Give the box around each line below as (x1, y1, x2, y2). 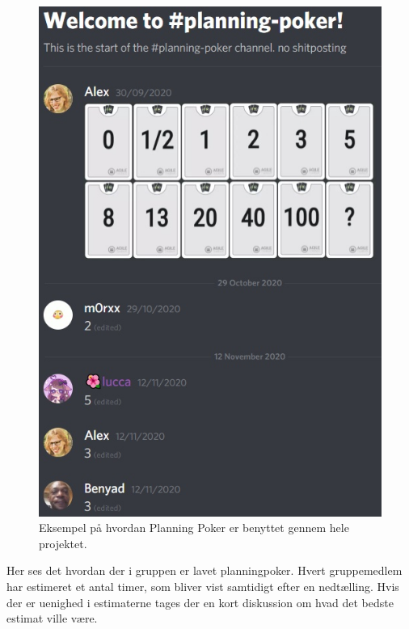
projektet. (39, 534, 87, 551)
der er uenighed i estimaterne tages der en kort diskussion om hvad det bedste (6, 593, 394, 610)
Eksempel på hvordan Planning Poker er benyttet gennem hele (39, 519, 349, 536)
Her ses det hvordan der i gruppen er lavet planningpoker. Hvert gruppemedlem (6, 562, 403, 579)
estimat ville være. (6, 610, 98, 627)
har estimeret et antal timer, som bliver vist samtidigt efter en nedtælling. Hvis (6, 578, 399, 595)
